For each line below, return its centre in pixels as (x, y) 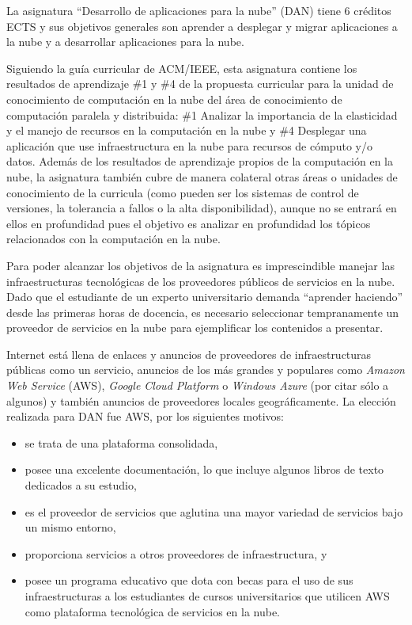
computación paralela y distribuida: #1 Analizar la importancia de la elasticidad (202, 114)
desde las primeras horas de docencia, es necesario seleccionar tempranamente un (203, 312)
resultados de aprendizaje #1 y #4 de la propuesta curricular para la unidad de (200, 84)
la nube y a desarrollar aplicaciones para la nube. (125, 42)
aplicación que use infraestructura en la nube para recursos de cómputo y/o (189, 145)
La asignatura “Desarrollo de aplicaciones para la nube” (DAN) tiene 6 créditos (199, 10)
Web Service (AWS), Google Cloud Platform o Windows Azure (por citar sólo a (198, 385)
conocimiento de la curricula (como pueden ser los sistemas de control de (183, 192)
